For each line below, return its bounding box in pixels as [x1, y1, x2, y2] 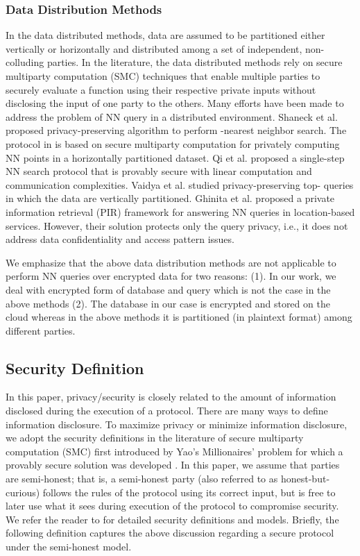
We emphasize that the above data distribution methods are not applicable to [6, 255, 336, 269]
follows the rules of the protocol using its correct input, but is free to [42, 485, 336, 499]
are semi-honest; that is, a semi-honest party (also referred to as [6, 471, 278, 486]
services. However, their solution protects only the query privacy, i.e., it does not [6, 218, 348, 233]
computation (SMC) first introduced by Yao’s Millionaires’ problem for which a [6, 444, 343, 458]
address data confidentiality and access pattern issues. [6, 232, 234, 246]
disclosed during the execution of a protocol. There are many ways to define [6, 403, 328, 418]
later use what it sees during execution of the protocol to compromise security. [6, 498, 339, 513]
